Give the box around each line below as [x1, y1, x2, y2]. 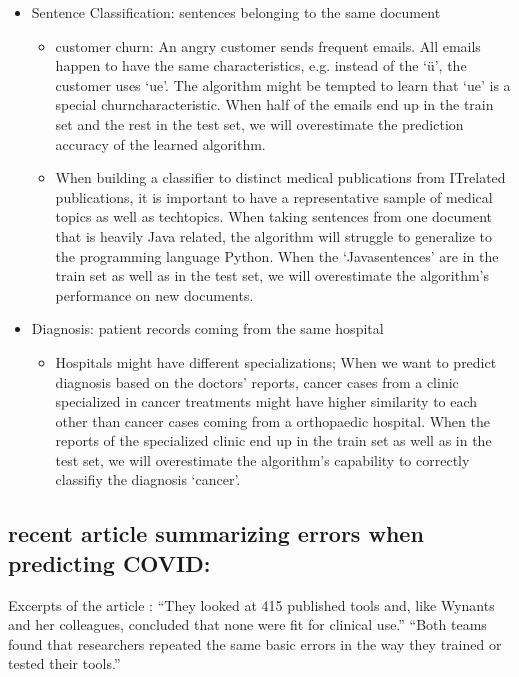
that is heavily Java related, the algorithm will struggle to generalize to [55, 225, 493, 246]
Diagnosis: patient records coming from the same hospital [31, 318, 384, 339]
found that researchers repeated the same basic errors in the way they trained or [8, 633, 502, 654]
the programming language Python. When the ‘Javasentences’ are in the [55, 245, 499, 266]
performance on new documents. [55, 284, 254, 305]
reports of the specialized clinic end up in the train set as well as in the [55, 430, 492, 451]
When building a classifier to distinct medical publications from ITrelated [55, 167, 506, 188]
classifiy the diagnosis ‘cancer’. [55, 469, 241, 490]
